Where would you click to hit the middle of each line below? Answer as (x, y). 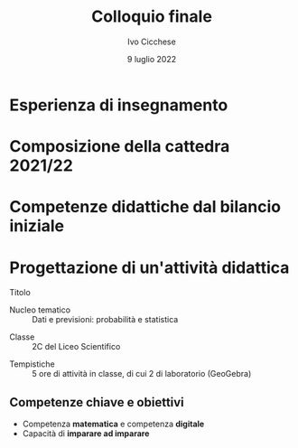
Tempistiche (33, 364)
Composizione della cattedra (120, 147)
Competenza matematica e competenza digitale (113, 424)
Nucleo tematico (40, 310)
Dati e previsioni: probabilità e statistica (105, 320)
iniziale (37, 226)
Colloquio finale (152, 17)
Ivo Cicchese (152, 42)
